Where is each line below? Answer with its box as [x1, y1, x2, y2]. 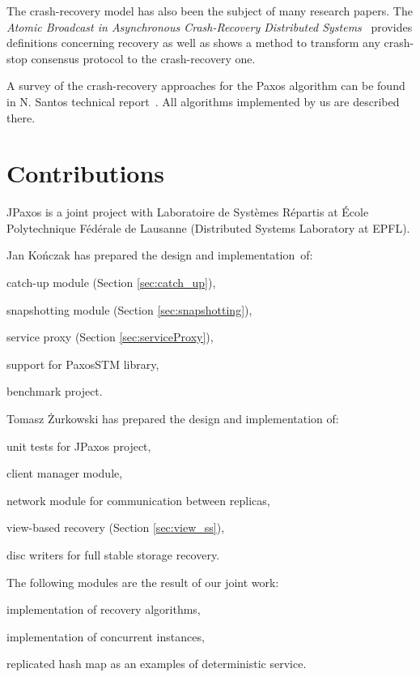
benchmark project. [6, 383, 103, 400]
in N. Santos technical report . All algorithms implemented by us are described [6, 92, 400, 109]
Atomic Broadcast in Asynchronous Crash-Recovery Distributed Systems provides [6, 18, 413, 35]
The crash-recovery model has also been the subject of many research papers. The [6, 2, 413, 19]
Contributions [6, 156, 165, 190]
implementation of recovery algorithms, [6, 601, 201, 618]
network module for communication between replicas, [6, 491, 270, 508]
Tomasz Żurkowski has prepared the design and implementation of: [6, 410, 339, 427]
